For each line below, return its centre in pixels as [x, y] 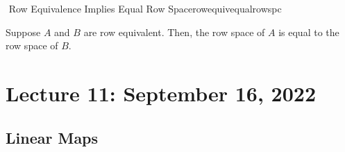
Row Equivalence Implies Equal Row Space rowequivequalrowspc [145, 8]
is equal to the [309, 32]
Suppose [23, 32]
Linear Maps [52, 137]
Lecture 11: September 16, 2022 [161, 93]
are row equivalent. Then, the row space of [174, 32]
